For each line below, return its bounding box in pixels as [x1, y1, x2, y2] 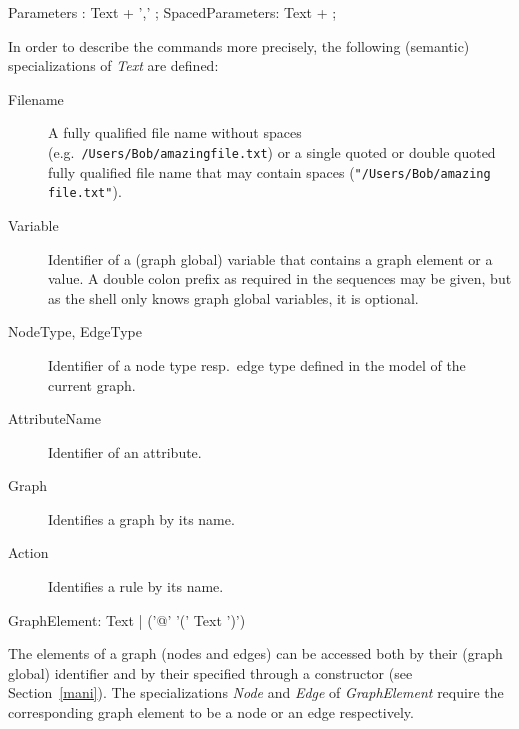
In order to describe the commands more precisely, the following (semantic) [8, 35, 470, 56]
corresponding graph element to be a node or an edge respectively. [8, 702, 414, 723]
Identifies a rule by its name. [48, 576, 224, 597]
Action [8, 542, 49, 563]
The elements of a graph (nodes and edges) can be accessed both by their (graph [8, 643, 503, 664]
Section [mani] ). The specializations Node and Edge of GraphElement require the [8, 682, 504, 703]
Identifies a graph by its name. [48, 508, 235, 529]
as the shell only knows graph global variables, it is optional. [48, 287, 419, 308]
